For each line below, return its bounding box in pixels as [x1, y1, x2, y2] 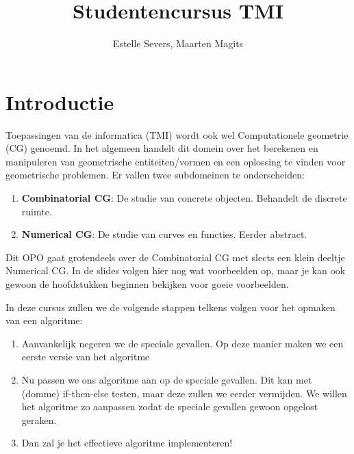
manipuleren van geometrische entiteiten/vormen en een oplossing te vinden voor [5, 154, 346, 168]
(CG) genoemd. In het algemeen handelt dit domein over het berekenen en [5, 141, 318, 155]
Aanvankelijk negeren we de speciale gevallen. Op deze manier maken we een [21, 336, 344, 350]
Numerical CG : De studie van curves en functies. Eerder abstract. [21, 227, 307, 241]
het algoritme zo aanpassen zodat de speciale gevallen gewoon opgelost [21, 399, 318, 414]
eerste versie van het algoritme [21, 349, 150, 364]
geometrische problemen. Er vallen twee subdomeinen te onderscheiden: [5, 168, 305, 182]
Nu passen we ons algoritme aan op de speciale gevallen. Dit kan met [21, 372, 312, 386]
